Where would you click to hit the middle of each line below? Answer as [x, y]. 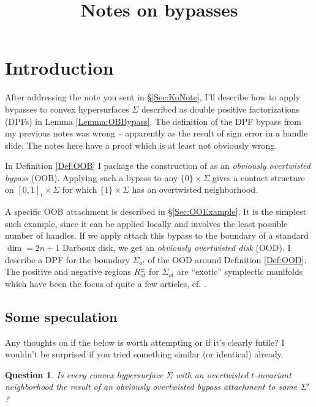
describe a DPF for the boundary [67, 259]
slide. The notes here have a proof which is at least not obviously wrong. [141, 145]
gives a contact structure [258, 177]
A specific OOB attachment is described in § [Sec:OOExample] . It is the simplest [156, 211]
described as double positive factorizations [220, 109]
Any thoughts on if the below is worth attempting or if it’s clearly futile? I [145, 342]
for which [80, 189]
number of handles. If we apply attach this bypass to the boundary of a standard [157, 235]
